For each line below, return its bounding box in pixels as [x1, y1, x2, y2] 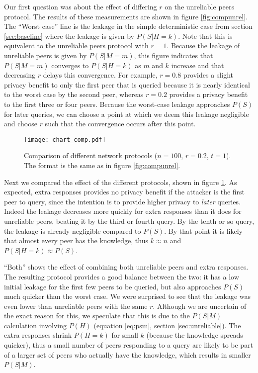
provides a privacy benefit [169, 89, 248, 99]
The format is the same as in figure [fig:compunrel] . [24, 160, 180, 170]
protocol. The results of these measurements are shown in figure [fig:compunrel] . [4, 11, 248, 21]
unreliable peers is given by [4, 50, 87, 60]
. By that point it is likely [164, 225, 243, 236]
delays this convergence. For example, [43, 70, 158, 80]
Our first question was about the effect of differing [4, 1, 157, 11]
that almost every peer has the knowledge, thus [4, 235, 149, 246]
